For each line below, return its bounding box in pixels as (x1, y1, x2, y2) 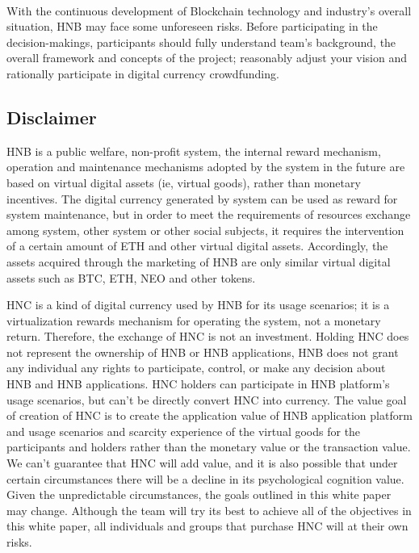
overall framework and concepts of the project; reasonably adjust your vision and (6, 49, 408, 66)
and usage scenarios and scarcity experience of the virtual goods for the (6, 422, 361, 439)
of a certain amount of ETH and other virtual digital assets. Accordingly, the (6, 237, 388, 254)
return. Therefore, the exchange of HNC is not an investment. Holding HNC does (6, 328, 409, 345)
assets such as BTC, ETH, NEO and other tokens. (6, 269, 256, 286)
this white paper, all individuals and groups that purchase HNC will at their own (6, 517, 409, 534)
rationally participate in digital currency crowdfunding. (6, 65, 279, 82)
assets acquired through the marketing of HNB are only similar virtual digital (6, 253, 391, 270)
